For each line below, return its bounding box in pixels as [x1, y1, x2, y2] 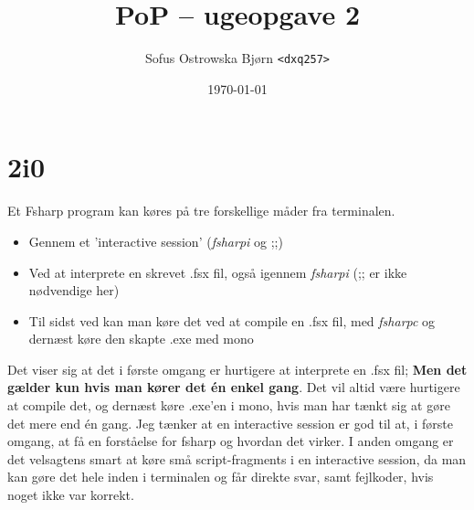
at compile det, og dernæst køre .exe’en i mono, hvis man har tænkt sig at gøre [7, 396, 450, 415]
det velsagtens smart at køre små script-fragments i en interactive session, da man [7, 449, 467, 468]
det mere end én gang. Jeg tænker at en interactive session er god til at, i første [7, 413, 453, 432]
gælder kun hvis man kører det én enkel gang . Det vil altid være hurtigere [7, 377, 460, 397]
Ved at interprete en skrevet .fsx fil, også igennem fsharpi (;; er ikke [28, 262, 407, 282]
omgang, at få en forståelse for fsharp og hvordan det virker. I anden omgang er [7, 431, 454, 451]
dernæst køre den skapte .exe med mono [28, 329, 254, 348]
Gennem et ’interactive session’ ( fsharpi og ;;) [28, 231, 283, 250]
